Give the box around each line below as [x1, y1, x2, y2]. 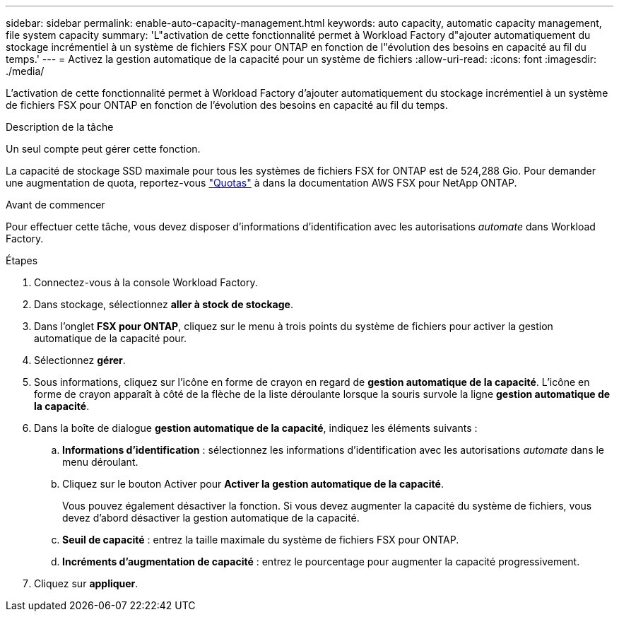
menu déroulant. [62, 456, 138, 468]
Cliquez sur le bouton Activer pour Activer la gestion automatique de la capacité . [62, 478, 444, 490]
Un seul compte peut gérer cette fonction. [6, 143, 201, 155]
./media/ [6, 65, 45, 77]
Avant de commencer [6, 199, 105, 211]
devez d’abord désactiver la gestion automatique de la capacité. [62, 512, 360, 524]
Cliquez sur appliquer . [34, 577, 138, 589]
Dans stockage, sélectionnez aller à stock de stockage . [34, 298, 293, 310]
